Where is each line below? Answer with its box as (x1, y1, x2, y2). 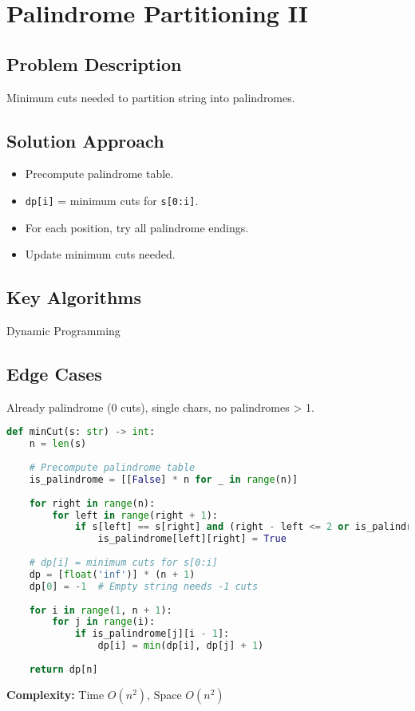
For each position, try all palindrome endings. (25, 219, 249, 235)
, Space (147, 685, 182, 702)
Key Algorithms (6, 285, 141, 310)
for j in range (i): (52, 616, 156, 628)
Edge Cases (6, 361, 102, 385)
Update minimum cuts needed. (25, 246, 176, 263)
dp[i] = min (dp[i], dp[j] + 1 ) (97, 640, 264, 652)
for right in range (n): (29, 497, 156, 509)
